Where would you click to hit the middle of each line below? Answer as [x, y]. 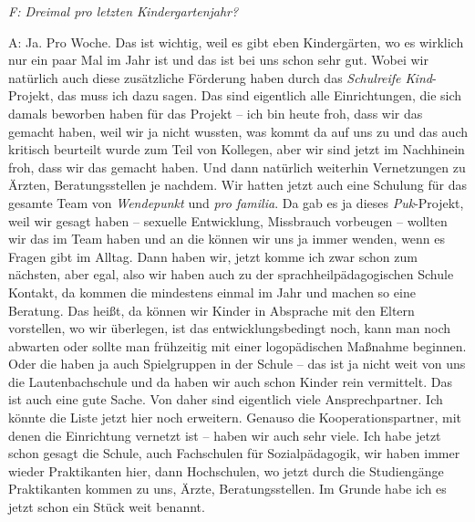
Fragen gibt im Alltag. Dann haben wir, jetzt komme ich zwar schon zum [213, 256]
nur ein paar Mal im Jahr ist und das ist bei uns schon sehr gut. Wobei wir [218, 60]
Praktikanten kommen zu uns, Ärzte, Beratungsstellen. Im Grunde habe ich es [227, 489]
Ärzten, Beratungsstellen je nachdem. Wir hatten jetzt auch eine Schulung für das [238, 185]
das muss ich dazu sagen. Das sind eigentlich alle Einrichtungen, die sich [260, 95]
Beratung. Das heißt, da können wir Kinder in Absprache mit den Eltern [212, 310]
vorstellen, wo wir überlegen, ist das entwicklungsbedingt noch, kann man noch [229, 328]
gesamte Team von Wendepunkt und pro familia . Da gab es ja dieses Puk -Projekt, [236, 202]
